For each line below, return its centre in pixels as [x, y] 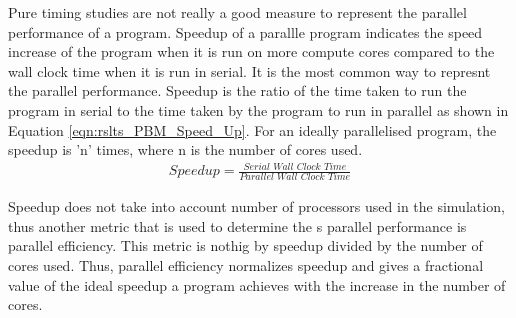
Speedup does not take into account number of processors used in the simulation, [256, 206]
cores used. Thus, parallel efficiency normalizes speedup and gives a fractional [246, 264]
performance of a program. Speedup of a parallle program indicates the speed [245, 31]
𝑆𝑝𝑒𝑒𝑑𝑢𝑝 [194, 171]
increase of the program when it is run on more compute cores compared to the [251, 51]
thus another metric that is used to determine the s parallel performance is [237, 225]
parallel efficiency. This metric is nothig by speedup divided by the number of [245, 245]
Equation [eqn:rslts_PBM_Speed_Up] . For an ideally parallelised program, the [252, 129]
